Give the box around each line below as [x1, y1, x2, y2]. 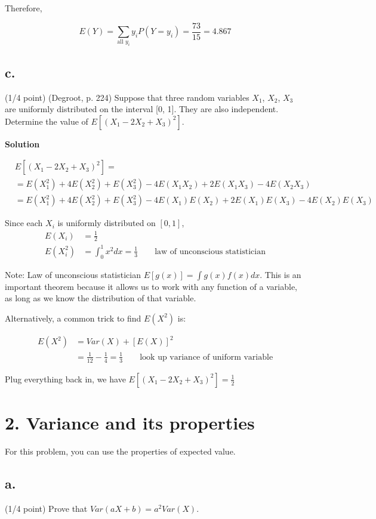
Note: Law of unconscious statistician [5, 268, 141, 280]
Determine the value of [5, 115, 88, 127]
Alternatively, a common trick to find [5, 311, 141, 324]
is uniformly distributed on [57, 217, 156, 229]
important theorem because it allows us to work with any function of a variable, [5, 280, 297, 292]
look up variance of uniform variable [140, 353, 273, 362]
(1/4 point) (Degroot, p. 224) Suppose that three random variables [5, 91, 249, 103]
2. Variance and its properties [5, 410, 255, 434]
